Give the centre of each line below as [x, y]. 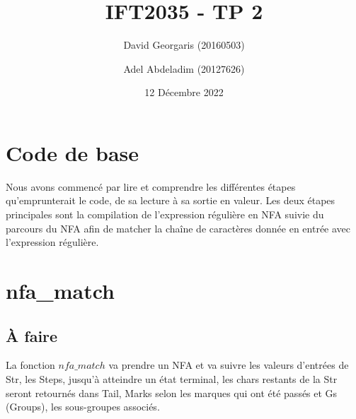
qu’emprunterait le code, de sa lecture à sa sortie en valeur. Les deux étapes [171, 200]
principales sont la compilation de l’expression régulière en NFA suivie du [165, 214]
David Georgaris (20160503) [184, 45]
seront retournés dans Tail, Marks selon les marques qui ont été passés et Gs [172, 393]
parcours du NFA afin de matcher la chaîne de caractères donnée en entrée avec [178, 228]
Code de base [73, 152]
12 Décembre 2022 [184, 92]
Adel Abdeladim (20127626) [184, 68]
